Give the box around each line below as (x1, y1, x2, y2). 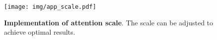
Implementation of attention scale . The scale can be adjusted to (4, 17, 214, 27)
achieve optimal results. (4, 27, 75, 37)
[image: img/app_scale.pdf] (4, 3, 97, 10)
